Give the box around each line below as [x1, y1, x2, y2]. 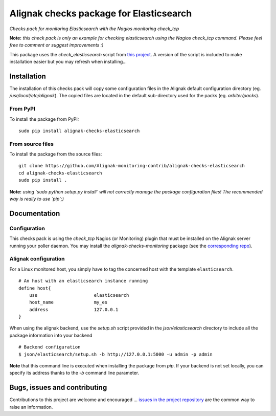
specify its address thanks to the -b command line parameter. [9, 370, 140, 376]
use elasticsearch [29, 292, 129, 298]
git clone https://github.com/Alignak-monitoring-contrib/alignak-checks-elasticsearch [18, 163, 245, 169]
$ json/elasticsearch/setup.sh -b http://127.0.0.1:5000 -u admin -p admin [18, 351, 213, 357]
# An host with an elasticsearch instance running [18, 278, 148, 284]
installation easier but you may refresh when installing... [9, 59, 127, 65]
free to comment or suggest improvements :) [9, 42, 104, 48]
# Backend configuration [18, 344, 81, 350]
